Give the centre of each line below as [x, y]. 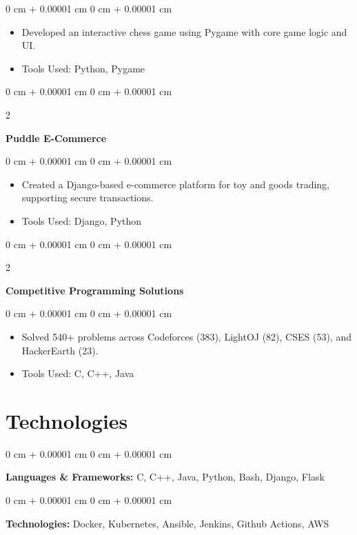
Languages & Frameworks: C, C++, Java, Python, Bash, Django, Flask [165, 477]
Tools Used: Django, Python [82, 220]
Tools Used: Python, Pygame [83, 68]
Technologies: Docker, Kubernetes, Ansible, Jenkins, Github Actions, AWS [167, 523]
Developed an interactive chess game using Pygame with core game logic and [184, 31]
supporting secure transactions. [88, 198]
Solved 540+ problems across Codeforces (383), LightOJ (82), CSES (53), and [186, 336]
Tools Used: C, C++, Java [78, 373]
